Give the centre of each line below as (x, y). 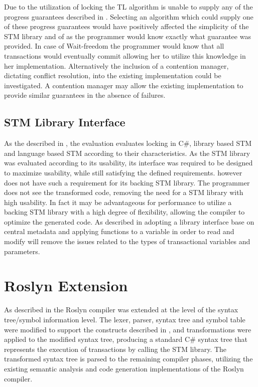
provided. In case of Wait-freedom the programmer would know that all (114, 46)
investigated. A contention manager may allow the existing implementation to (124, 85)
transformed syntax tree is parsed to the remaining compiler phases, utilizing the (128, 359)
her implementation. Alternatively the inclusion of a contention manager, (116, 65)
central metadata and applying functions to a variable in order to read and (119, 231)
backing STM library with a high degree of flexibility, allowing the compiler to (124, 212)
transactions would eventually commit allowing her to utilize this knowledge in (125, 55)
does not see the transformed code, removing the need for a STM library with (124, 192)
